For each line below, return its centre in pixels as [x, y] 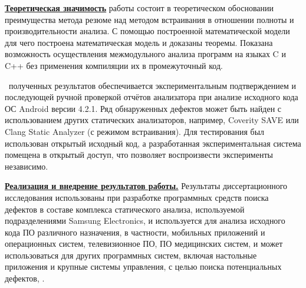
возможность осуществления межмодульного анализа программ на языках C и [145, 54]
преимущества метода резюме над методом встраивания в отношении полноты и [149, 19]
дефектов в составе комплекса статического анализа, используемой [125, 209]
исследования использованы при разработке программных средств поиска [137, 197]
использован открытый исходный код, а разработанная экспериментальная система [153, 143]
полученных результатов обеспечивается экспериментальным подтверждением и [152, 85]
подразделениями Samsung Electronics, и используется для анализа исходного [145, 221]
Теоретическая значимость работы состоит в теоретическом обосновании [139, 8]
